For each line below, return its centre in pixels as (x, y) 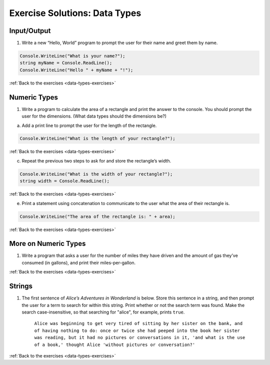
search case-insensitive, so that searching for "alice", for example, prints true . (103, 312)
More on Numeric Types (47, 244)
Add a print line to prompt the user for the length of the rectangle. (89, 125)
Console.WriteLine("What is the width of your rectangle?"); (96, 174)
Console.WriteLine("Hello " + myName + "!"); (76, 70)
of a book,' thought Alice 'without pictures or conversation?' (115, 344)
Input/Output (30, 31)
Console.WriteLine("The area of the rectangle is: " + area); (97, 216)
